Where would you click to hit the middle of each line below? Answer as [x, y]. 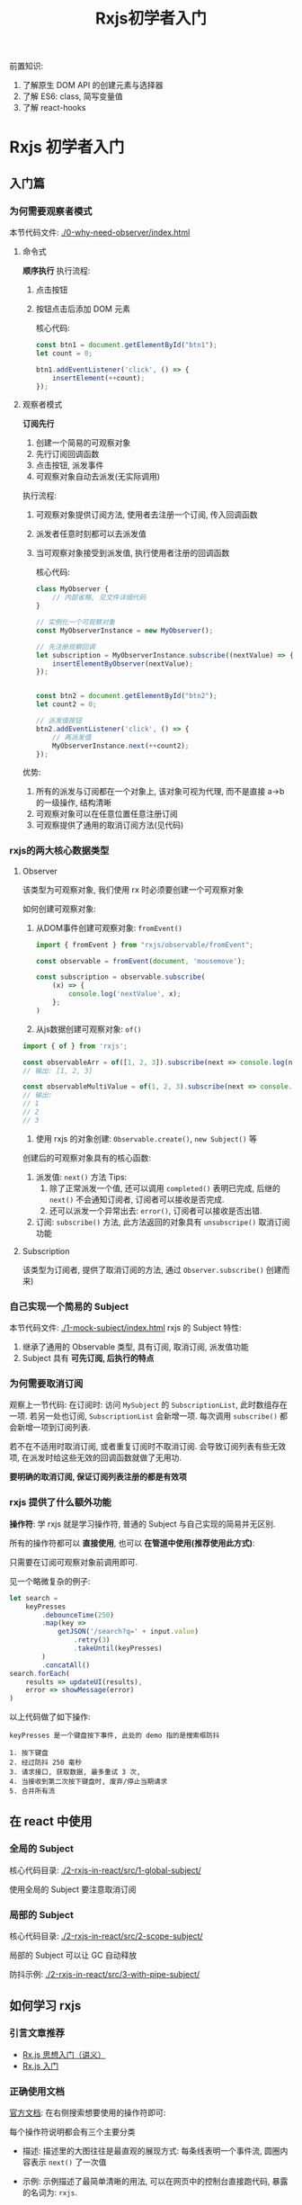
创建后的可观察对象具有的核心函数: [86, 1158]
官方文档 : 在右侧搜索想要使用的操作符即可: [88, 2113]
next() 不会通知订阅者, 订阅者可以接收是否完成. [137, 1199]
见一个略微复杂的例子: [50, 1581]
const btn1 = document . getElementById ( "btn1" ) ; [126, 345]
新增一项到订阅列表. [54, 1428]
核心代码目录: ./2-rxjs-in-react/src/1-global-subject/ [106, 1870]
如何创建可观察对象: [59, 909]
